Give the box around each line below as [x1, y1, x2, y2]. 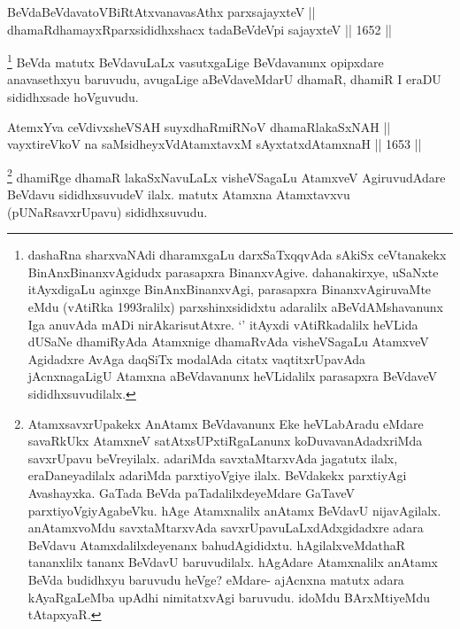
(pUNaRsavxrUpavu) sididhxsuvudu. [7, 202, 208, 221]
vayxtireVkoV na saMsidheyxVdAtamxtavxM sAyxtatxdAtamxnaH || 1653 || [7, 135, 422, 153]
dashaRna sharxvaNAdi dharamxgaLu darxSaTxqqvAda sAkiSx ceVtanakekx [27, 245, 447, 264]
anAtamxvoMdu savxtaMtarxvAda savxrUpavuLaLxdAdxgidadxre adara [27, 518, 424, 537]
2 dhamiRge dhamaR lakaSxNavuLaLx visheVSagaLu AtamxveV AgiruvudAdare [7, 165, 446, 186]
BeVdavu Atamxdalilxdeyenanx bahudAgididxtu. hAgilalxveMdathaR [27, 535, 406, 554]
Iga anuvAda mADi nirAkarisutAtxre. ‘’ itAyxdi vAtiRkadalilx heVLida [27, 314, 418, 333]
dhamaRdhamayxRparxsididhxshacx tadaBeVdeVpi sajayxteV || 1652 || [7, 19, 392, 38]
